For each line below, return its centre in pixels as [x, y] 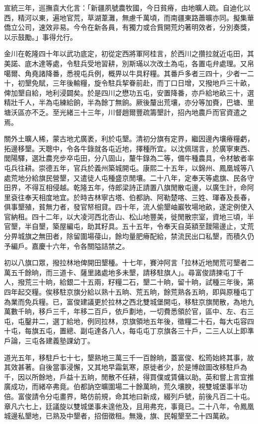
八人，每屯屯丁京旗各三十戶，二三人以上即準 [181, 331]
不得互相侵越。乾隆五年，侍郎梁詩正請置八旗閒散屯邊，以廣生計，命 [136, 187]
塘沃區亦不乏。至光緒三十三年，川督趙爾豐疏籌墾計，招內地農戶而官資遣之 [126, 112]
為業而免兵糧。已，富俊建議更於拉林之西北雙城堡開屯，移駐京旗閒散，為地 [126, 301]
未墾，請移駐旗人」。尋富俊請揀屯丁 [179, 272]
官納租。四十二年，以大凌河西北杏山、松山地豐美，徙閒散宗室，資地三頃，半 [129, 216]
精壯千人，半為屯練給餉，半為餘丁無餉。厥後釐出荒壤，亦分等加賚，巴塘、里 [129, 102]
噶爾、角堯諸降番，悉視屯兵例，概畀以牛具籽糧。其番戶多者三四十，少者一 [126, 73]
